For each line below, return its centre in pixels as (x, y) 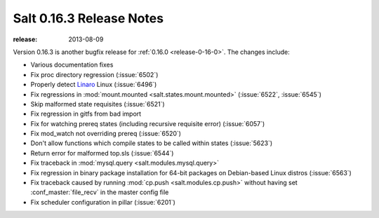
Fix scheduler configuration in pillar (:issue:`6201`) (103, 202)
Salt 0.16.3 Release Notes (88, 18)
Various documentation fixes (72, 65)
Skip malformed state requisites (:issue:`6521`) (98, 104)
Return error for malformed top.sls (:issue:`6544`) (102, 153)
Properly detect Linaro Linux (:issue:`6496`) (94, 85)
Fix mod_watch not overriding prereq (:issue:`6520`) (106, 134)
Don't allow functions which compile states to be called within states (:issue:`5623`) (152, 143)
